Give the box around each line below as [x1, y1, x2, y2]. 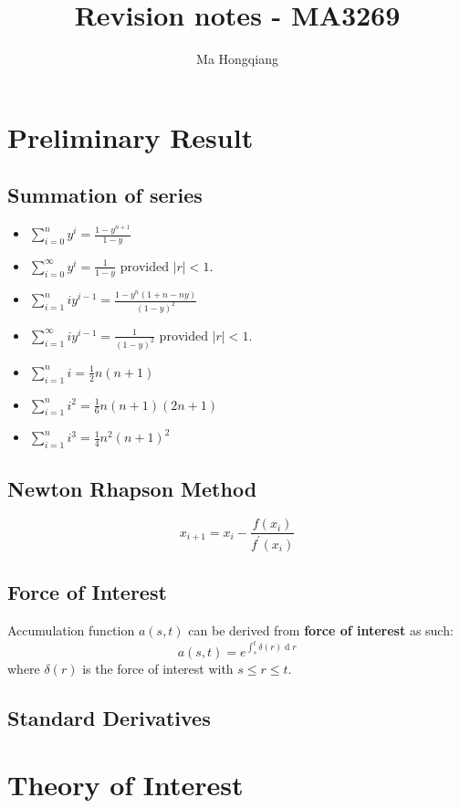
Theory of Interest [7, 766, 244, 803]
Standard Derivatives [7, 703, 211, 731]
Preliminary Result [7, 118, 254, 155]
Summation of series [7, 181, 203, 209]
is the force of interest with [82, 658, 234, 677]
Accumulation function [7, 621, 135, 640]
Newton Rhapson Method [7, 474, 257, 502]
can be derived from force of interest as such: [188, 621, 454, 640]
